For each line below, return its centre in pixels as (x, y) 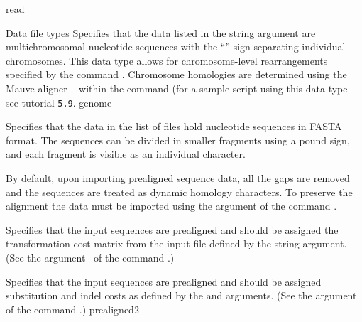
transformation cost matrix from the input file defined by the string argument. (176, 243)
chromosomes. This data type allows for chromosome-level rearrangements (167, 60)
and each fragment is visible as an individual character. (126, 154)
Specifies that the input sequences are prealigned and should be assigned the (172, 229)
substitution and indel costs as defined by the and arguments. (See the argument (181, 295)
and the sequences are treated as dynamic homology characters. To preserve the (179, 192)
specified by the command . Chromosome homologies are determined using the (176, 74)
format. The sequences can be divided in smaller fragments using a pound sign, (178, 140)
